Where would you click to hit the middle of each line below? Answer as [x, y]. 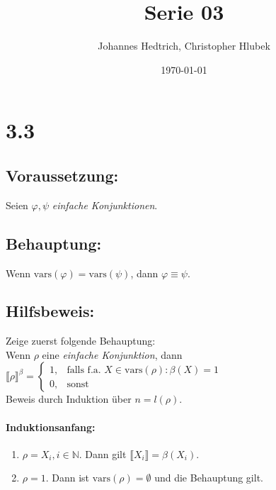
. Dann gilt [103, 453]
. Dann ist [68, 478]
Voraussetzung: [62, 175]
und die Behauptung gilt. [209, 478]
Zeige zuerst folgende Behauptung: [81, 341]
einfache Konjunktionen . [105, 205]
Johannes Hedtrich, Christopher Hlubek [184, 46]
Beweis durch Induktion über [69, 399]
